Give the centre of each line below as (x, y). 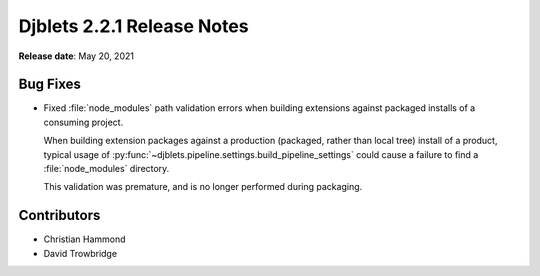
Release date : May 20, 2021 (76, 56)
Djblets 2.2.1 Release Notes (133, 26)
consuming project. (83, 122)
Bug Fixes (50, 84)
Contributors (59, 215)
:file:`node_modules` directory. (106, 169)
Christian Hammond (84, 239)
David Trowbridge (80, 253)
